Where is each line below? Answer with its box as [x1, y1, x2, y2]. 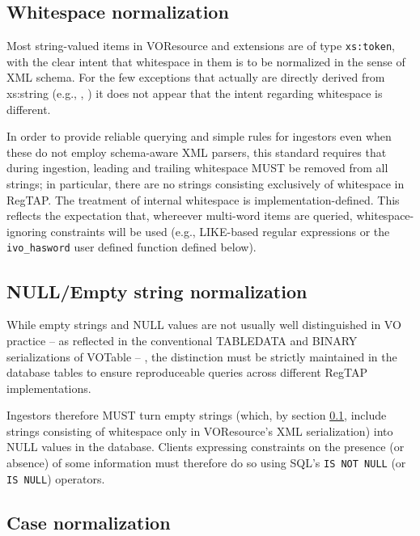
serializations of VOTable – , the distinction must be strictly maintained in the [6, 348, 397, 365]
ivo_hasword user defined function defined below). [6, 238, 257, 255]
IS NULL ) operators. [6, 470, 105, 487]
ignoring [6, 222, 47, 239]
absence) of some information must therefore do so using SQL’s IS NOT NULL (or [6, 454, 406, 471]
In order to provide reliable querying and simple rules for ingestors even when [6, 128, 392, 145]
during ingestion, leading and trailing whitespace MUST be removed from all [6, 159, 388, 176]
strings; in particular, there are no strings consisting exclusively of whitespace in [6, 175, 405, 192]
